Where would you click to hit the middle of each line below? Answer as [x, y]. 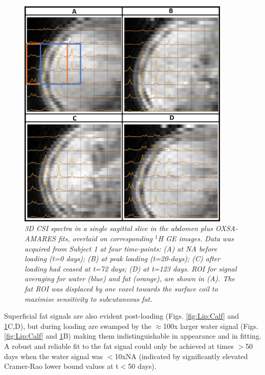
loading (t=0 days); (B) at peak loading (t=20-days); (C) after [123, 258]
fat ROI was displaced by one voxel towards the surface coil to [121, 288]
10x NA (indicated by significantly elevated [181, 356]
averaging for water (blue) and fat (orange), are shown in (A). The [130, 278]
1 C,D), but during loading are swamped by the [78, 326]
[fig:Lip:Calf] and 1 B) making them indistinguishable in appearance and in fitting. [133, 336]
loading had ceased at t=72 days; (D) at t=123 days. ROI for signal [131, 268]
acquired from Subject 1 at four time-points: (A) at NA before [121, 248]
